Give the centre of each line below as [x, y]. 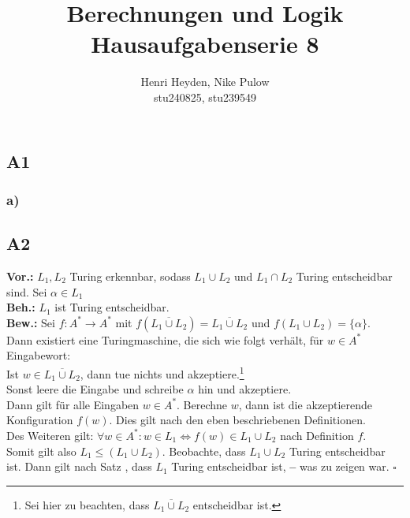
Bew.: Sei [31, 322]
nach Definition [317, 435]
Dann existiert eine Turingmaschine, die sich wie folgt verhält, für [165, 339]
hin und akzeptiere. [245, 389]
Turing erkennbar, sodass [130, 276]
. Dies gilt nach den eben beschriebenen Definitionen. [237, 420]
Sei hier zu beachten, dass [87, 504]
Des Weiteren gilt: [50, 435]
